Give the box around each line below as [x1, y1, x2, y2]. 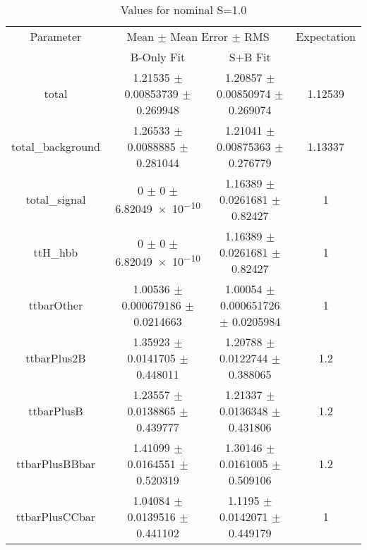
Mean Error [170, 28, 229, 44]
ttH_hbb [33, 244, 78, 260]
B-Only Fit [130, 49, 186, 65]
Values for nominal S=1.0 [120, 1, 247, 18]
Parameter [30, 28, 82, 44]
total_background [11, 138, 100, 154]
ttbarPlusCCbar [16, 508, 96, 525]
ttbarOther [28, 297, 83, 313]
